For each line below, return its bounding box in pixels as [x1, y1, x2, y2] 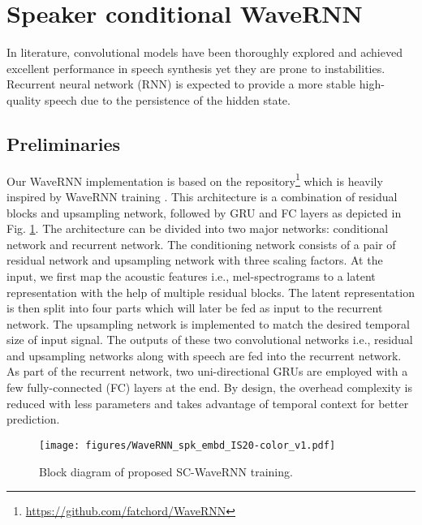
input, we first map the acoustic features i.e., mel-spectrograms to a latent [6, 267, 376, 284]
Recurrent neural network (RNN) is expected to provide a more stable [6, 75, 356, 93]
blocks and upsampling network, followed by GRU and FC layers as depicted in [6, 204, 402, 221]
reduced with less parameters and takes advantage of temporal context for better [6, 394, 409, 411]
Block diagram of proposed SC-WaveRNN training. [39, 463, 293, 480]
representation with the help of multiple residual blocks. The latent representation [6, 283, 415, 300]
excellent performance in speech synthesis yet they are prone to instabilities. [6, 59, 385, 76]
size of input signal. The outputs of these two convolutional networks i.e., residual [6, 331, 413, 348]
